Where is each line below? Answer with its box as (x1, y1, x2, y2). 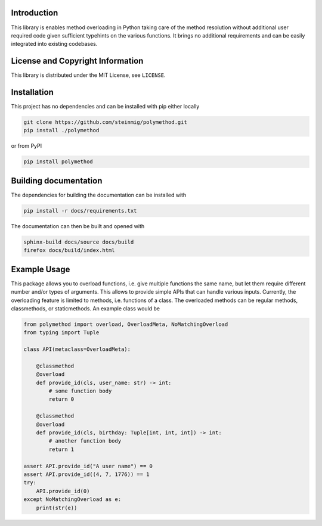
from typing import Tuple (23, 329, 100, 336)
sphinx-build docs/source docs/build (23, 238, 134, 245)
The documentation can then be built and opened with (11, 222, 145, 229)
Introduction (11, 8, 58, 18)
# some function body (48, 388, 112, 394)
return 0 (48, 396, 75, 403)
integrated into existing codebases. (11, 41, 98, 48)
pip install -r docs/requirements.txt (23, 207, 137, 214)
